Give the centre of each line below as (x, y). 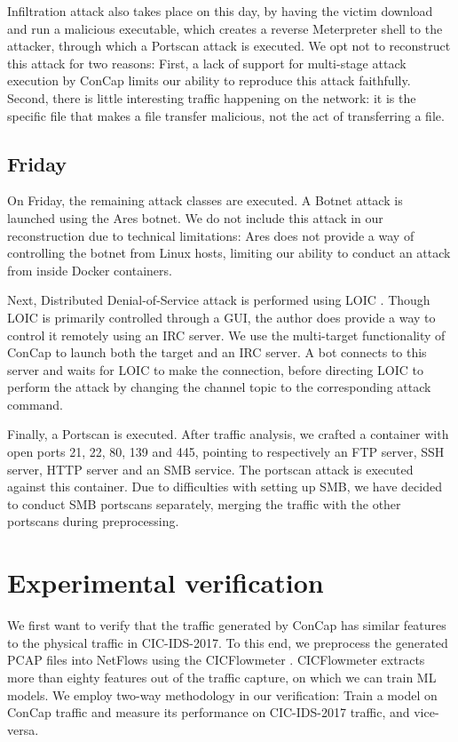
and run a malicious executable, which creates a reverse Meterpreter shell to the (225, 28)
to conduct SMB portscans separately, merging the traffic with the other (204, 503)
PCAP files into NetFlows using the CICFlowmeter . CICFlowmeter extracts (216, 660)
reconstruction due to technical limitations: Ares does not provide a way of (211, 235)
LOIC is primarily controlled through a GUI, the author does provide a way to (221, 317)
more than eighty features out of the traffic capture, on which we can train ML (222, 677)
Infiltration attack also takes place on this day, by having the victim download (220, 11)
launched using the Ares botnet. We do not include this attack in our (195, 217)
